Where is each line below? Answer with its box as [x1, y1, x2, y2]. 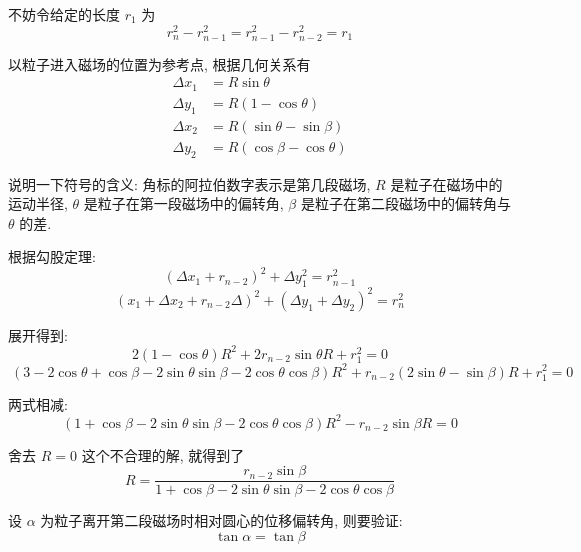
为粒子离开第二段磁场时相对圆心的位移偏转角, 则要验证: [40, 510, 403, 531]
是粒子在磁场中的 [390, 173, 503, 194]
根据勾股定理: [8, 246, 96, 267]
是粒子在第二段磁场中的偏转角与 [300, 193, 511, 214]
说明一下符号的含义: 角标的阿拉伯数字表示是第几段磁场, [8, 173, 371, 194]
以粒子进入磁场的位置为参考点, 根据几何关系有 [8, 53, 311, 74]
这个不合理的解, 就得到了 [81, 444, 245, 465]
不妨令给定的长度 [8, 4, 120, 24]
